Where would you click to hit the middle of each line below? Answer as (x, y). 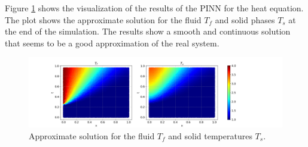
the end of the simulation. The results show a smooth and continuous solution (148, 31)
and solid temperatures (210, 135)
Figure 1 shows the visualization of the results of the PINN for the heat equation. (154, 8)
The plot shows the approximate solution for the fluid (103, 19)
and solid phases (245, 19)
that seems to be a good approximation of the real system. (112, 43)
